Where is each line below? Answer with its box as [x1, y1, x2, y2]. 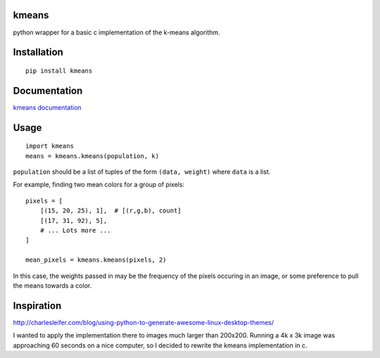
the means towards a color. [13, 281, 92, 290]
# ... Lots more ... [39, 226, 111, 234]
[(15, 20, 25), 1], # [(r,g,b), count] [39, 207, 182, 215]
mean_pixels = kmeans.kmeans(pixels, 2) [25, 256, 167, 264]
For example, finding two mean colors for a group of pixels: [13, 180, 185, 189]
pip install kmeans [25, 67, 93, 75]
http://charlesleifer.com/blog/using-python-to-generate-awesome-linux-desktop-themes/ [13, 318, 274, 326]
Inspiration [13, 300, 62, 312]
